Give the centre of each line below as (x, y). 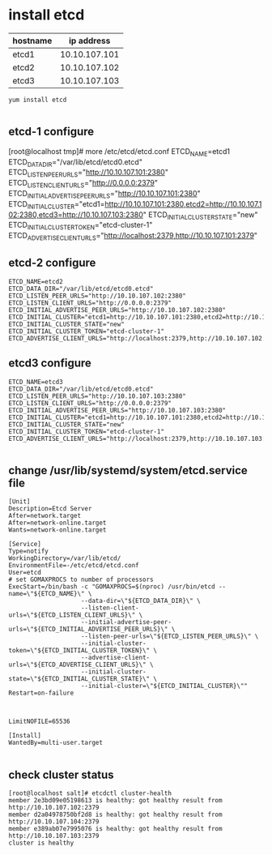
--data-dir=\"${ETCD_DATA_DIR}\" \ (140, 601)
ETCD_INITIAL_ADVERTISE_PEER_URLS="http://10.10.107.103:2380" (117, 410)
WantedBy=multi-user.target (56, 743)
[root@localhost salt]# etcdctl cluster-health (90, 793)
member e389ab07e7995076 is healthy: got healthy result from (115, 829)
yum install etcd (38, 100)
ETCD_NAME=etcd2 (36, 281)
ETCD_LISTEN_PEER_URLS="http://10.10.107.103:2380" (97, 396)
